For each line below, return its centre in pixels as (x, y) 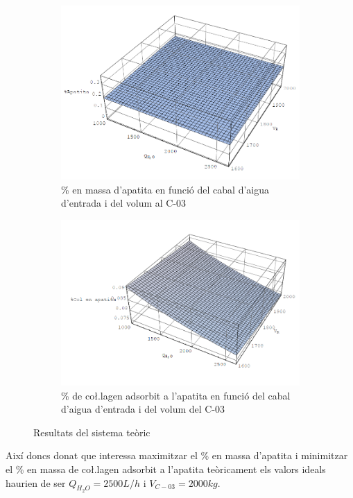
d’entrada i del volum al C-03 (124, 203)
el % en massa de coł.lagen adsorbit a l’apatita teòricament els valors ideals (166, 469)
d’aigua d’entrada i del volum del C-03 (143, 409)
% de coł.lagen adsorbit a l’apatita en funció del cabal (176, 395)
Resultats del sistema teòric (92, 432)
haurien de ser (36, 482)
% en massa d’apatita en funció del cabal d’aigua (165, 189)
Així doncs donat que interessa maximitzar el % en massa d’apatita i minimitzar (177, 455)
